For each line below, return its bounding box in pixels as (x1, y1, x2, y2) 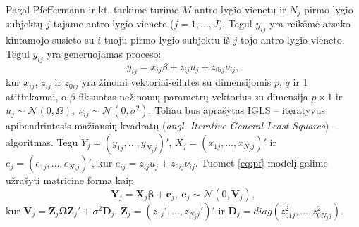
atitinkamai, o (6, 89, 66, 103)
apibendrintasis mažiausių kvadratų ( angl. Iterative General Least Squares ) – (6, 118, 337, 133)
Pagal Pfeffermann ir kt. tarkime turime (6, 2, 179, 16)
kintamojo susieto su (6, 32, 95, 47)
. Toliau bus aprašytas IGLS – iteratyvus (148, 103, 325, 117)
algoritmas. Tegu (6, 135, 78, 150)
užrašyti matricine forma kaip (6, 173, 134, 188)
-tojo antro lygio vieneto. (237, 32, 345, 47)
